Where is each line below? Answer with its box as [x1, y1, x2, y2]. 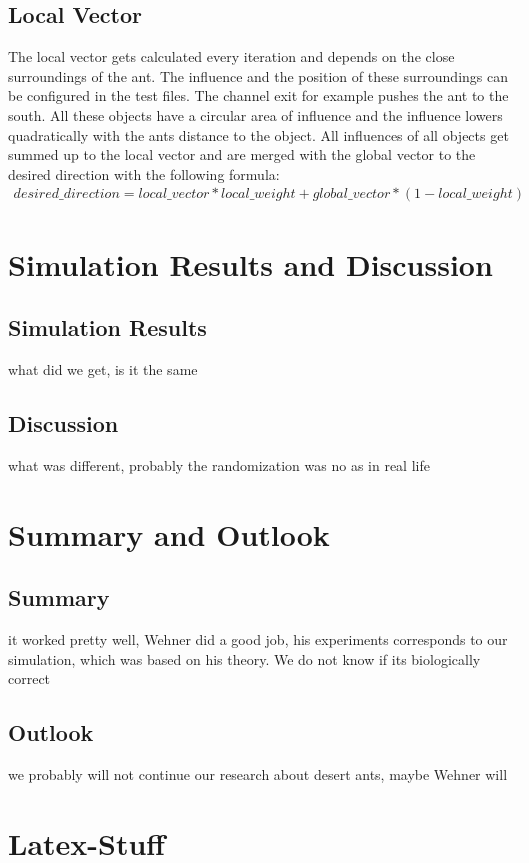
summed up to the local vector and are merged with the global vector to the [8, 144, 476, 165]
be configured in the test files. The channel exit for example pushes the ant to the [8, 85, 509, 106]
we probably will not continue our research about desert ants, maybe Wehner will [8, 763, 508, 784]
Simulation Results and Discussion [8, 243, 493, 284]
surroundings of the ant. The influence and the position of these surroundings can [8, 65, 509, 86]
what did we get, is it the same [8, 358, 198, 379]
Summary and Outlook [8, 513, 330, 554]
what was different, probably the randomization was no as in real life [8, 454, 430, 475]
